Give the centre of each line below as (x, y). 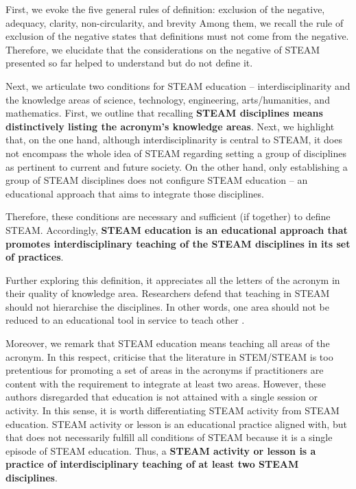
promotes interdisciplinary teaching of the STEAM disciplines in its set (178, 243)
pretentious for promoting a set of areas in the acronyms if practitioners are (165, 370)
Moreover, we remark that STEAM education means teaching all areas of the (168, 343)
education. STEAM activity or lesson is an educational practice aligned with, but (176, 424)
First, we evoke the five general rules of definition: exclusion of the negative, (165, 9)
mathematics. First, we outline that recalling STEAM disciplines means (164, 113)
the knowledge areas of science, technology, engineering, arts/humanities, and (168, 99)
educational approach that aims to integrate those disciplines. (135, 193)
